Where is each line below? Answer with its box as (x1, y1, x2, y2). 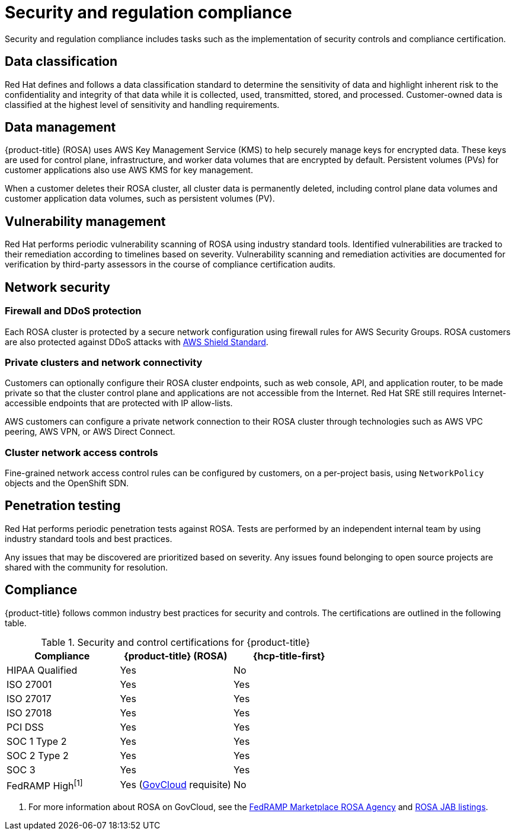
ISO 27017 (7, 692, 52, 705)
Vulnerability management (5, 213, 166, 229)
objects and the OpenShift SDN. (5, 478, 129, 488)
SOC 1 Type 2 (7, 735, 67, 747)
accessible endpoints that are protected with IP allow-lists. (5, 398, 233, 409)
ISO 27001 (7, 678, 52, 690)
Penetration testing (5, 498, 121, 514)
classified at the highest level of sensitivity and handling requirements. (5, 99, 280, 110)
